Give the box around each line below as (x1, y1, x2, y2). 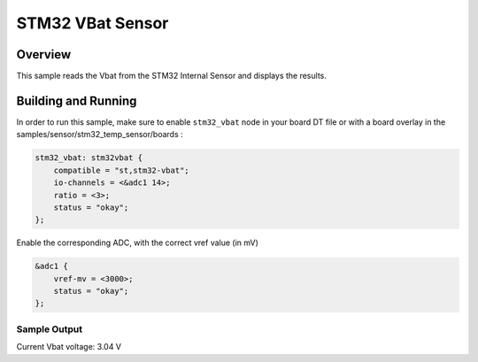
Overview (16, 47, 72, 62)
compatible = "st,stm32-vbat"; (53, 165, 189, 175)
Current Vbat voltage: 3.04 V (16, 342, 122, 352)
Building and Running (16, 93, 137, 108)
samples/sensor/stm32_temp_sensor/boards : (16, 129, 183, 140)
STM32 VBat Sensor (16, 13, 169, 33)
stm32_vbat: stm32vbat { (35, 153, 143, 163)
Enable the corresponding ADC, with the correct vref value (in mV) (16, 237, 258, 248)
